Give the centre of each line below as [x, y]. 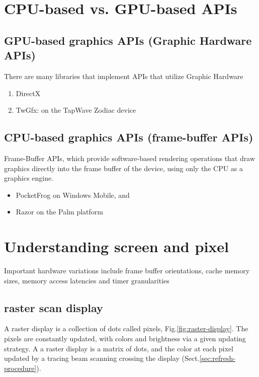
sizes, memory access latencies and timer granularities [87, 280]
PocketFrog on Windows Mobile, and [73, 195]
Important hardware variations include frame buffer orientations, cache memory [127, 271]
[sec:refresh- [217, 358]
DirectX [28, 93]
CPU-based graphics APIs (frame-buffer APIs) [129, 137]
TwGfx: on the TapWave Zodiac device [76, 110]
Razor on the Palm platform [59, 212]
